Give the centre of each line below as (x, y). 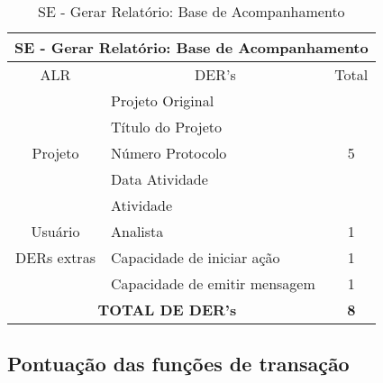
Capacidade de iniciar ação (196, 257)
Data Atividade (160, 179)
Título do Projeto (166, 127)
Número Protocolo (169, 153)
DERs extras (55, 257)
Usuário (55, 231)
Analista (137, 231)
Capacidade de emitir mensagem (213, 283)
